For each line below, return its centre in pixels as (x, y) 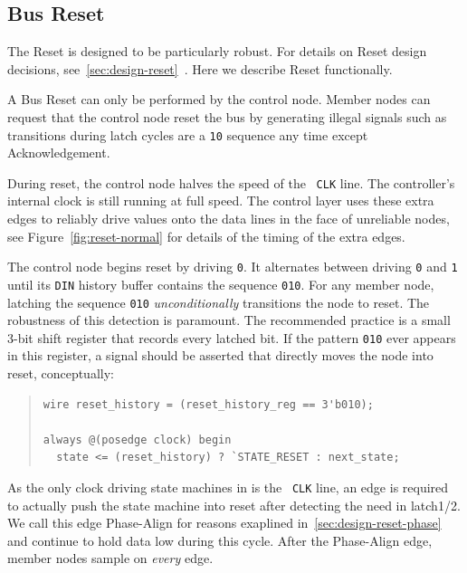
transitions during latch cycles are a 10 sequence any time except (188, 134)
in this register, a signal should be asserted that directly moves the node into (220, 355)
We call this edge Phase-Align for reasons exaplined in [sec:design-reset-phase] (224, 523)
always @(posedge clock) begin (137, 439)
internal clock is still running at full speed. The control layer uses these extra (221, 201)
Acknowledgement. (59, 153)
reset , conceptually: (61, 373)
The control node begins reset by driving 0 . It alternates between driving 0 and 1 (233, 267)
